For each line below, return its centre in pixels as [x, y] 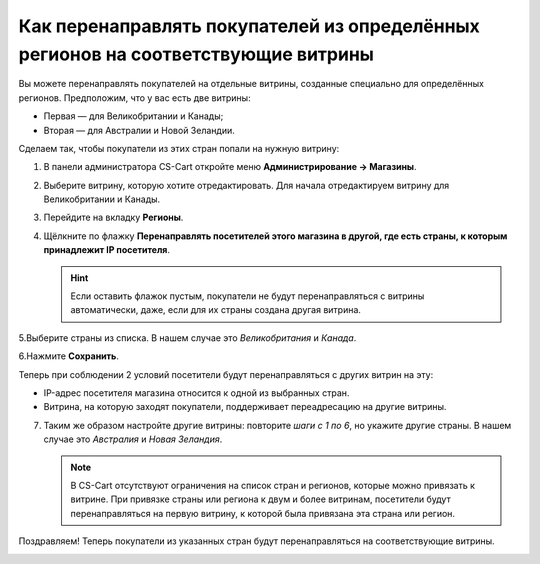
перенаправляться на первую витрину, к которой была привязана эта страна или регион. [262, 513]
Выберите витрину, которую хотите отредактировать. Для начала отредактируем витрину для [246, 185]
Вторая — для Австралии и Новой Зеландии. [139, 130]
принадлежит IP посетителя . [106, 250]
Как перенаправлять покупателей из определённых [249, 26]
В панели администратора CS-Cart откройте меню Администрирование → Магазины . [230, 167]
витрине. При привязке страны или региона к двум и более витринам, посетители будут [260, 499]
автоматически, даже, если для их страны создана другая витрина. [216, 310]
